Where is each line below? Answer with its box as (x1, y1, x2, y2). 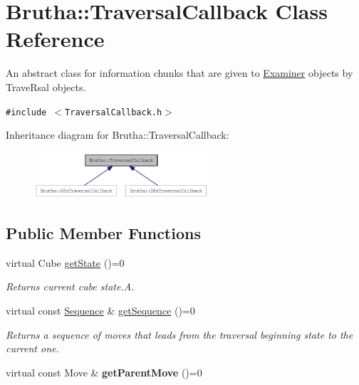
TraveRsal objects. (6, 79, 86, 94)
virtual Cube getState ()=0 (6, 255, 125, 270)
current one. (6, 341, 59, 356)
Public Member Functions (6, 221, 201, 243)
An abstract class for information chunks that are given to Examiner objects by (6, 65, 353, 80)
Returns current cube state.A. (6, 279, 135, 294)
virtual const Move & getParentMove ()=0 (6, 364, 202, 379)
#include (6, 107, 47, 117)
